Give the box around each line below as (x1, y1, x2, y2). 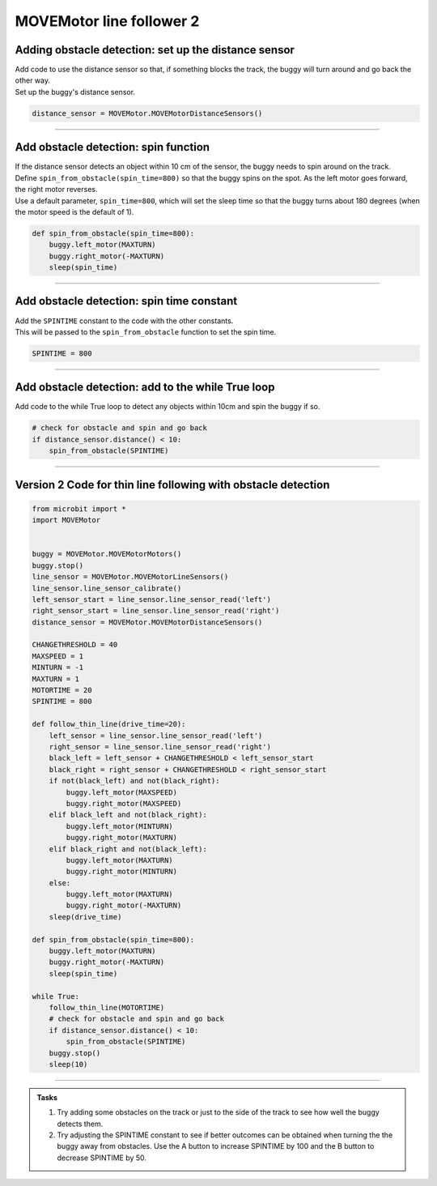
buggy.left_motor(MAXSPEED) (66, 787, 178, 797)
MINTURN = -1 (32, 663, 84, 672)
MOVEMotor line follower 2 (15, 12, 200, 30)
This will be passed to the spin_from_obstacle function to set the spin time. (15, 326, 277, 336)
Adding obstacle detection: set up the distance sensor (15, 43, 295, 57)
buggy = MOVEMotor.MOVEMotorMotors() (32, 549, 182, 559)
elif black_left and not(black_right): (49, 810, 208, 820)
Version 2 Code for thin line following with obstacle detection (15, 478, 330, 492)
